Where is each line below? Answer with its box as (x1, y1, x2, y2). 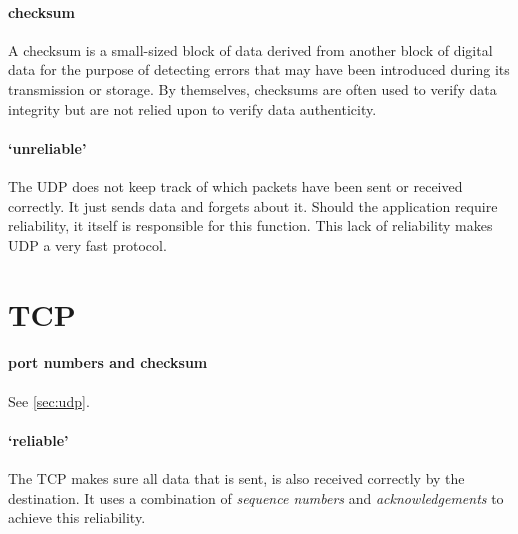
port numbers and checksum (8, 352, 208, 373)
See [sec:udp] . (8, 390, 90, 411)
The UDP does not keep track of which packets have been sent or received (8, 175, 463, 196)
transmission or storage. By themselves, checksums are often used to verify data (8, 78, 497, 99)
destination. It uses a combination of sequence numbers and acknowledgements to (8, 487, 504, 508)
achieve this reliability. (8, 507, 146, 528)
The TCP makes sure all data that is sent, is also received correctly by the (8, 467, 465, 488)
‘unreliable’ (8, 137, 87, 158)
